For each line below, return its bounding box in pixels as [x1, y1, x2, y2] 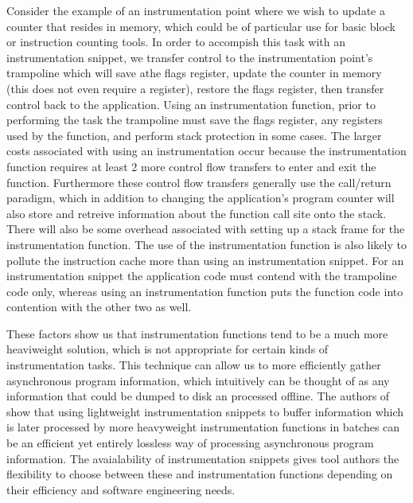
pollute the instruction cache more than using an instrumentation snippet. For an [6, 251, 404, 268]
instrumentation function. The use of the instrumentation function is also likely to [6, 236, 407, 252]
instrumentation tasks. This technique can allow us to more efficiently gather [6, 357, 381, 373]
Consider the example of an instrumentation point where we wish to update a [6, 2, 385, 18]
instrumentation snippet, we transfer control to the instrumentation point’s [6, 49, 373, 65]
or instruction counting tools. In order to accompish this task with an [6, 33, 346, 50]
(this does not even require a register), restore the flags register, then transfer [6, 80, 384, 96]
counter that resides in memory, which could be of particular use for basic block [6, 18, 395, 34]
